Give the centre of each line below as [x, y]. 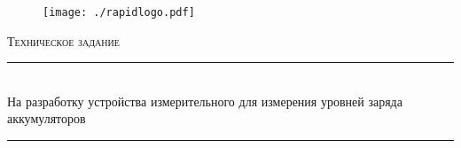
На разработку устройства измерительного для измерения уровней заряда [205, 101]
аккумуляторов [47, 118]
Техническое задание [63, 40]
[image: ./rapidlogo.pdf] [119, 12]
